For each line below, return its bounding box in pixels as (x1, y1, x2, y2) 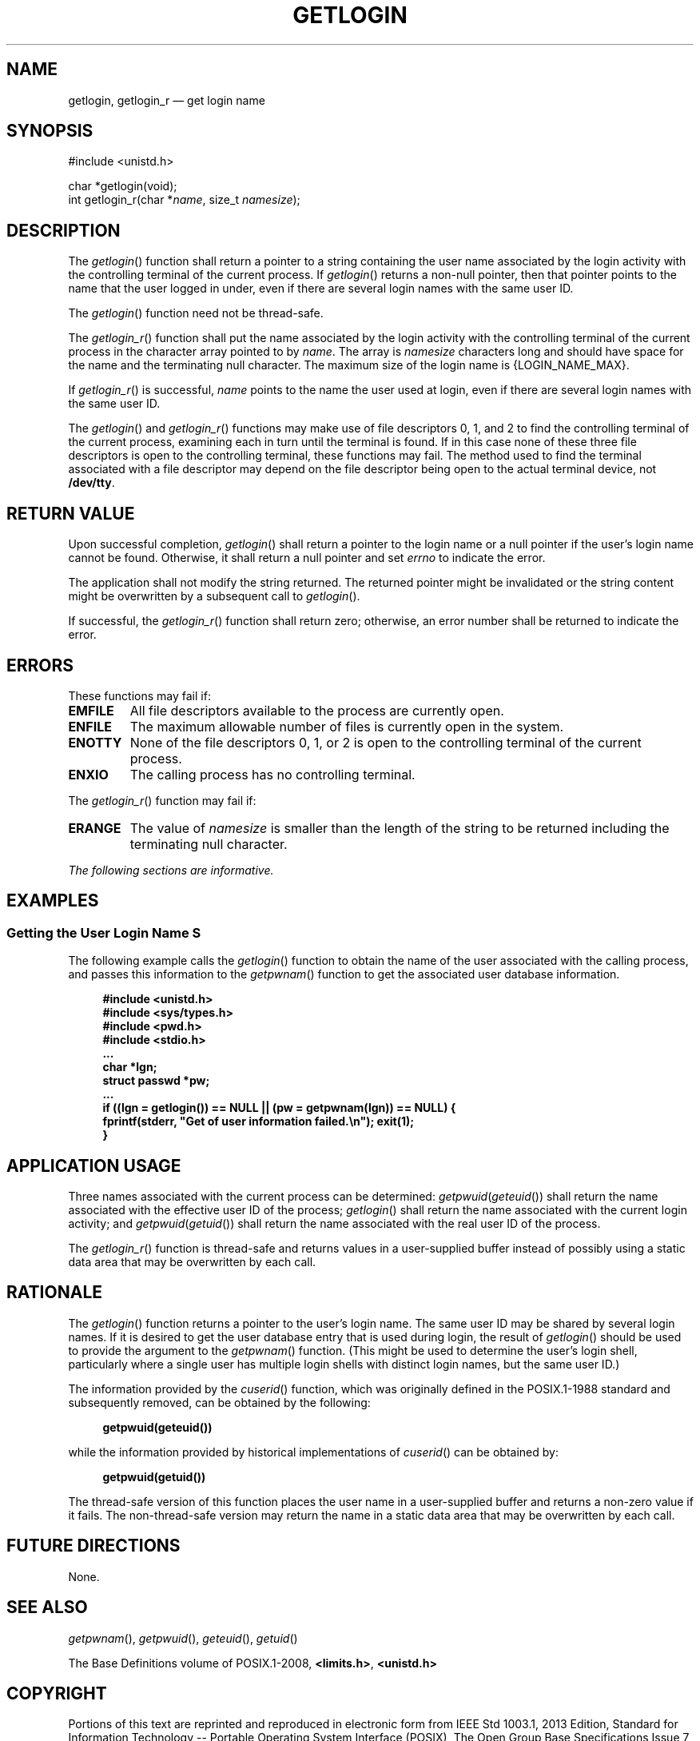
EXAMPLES (6, 890, 99, 911)
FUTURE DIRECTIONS (6, 1536, 181, 1556)
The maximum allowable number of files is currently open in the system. (129, 718, 564, 735)
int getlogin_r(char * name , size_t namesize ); (68, 193, 300, 207)
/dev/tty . (68, 476, 115, 490)
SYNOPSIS (6, 121, 93, 141)
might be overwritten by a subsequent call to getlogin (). (68, 589, 360, 604)
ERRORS (6, 655, 74, 675)
